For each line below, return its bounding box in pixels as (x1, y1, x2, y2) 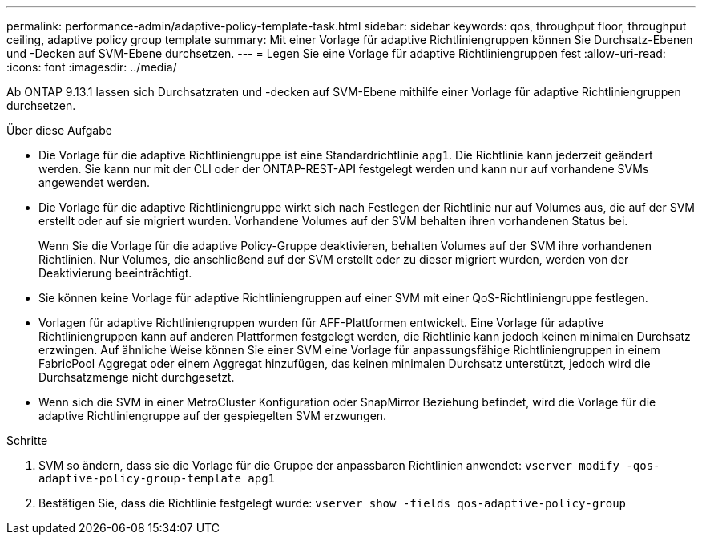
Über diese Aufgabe (6, 123, 112, 137)
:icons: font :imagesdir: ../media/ (6, 60, 177, 74)
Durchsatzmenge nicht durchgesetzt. (38, 370, 235, 384)
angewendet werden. (38, 176, 150, 189)
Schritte (6, 434, 48, 447)
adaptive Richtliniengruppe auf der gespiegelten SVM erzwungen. (38, 409, 387, 422)
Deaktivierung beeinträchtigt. (38, 266, 192, 280)
